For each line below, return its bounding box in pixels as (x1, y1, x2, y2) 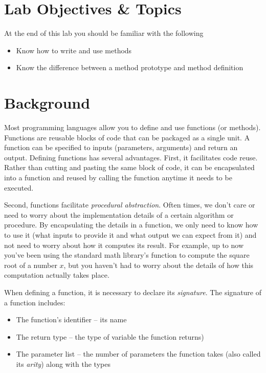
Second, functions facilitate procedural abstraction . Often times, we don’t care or (4, 199, 255, 210)
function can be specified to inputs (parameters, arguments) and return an (4, 142, 238, 153)
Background (4, 92, 91, 113)
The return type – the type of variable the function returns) (16, 331, 204, 342)
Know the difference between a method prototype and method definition (16, 62, 243, 73)
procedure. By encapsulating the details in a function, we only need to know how (4, 219, 258, 230)
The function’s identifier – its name (16, 314, 127, 325)
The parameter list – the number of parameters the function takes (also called (16, 348, 261, 359)
